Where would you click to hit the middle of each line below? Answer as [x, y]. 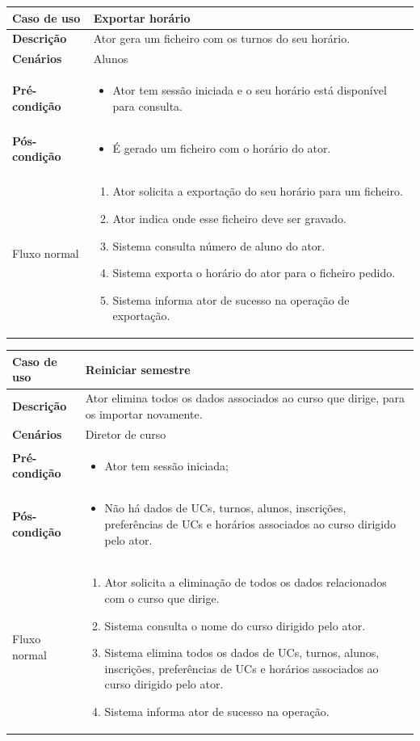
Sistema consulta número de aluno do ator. [219, 245]
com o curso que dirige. [162, 598]
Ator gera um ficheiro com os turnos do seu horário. [222, 38]
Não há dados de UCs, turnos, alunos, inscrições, [225, 508]
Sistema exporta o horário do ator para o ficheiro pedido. [254, 273]
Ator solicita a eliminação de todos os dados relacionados [246, 582]
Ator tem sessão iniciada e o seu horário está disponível [250, 90]
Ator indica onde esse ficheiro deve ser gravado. [229, 218]
